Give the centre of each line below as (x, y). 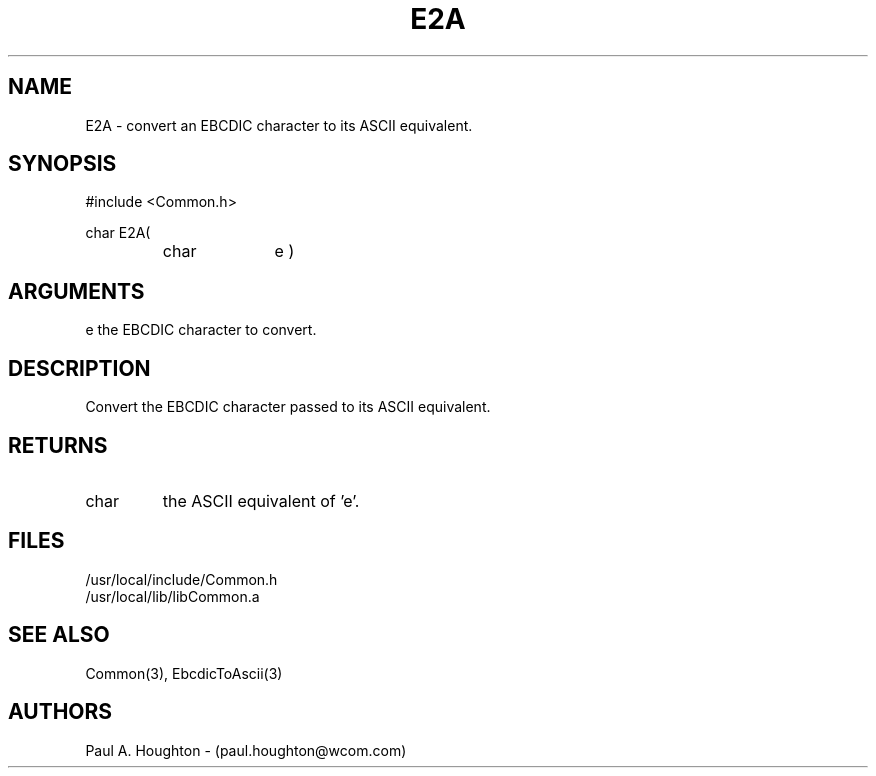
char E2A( (118, 233)
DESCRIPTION (79, 368)
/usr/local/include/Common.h (181, 579)
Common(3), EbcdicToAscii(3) (184, 673)
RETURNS (58, 445)
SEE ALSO (59, 635)
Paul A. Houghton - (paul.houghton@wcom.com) (246, 750)
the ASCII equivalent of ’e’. (261, 500)
